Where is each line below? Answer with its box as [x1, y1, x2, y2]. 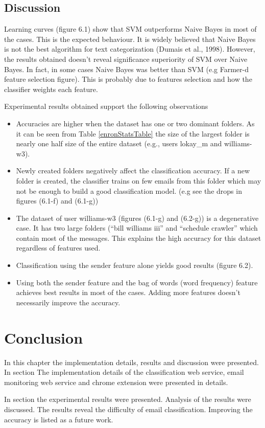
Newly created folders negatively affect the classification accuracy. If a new [16, 165, 250, 176]
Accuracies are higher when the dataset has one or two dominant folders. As [16, 118, 255, 128]
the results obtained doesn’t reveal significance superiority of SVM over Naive [4, 53, 248, 64]
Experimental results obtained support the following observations [4, 101, 208, 111]
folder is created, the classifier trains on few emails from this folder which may [16, 175, 261, 186]
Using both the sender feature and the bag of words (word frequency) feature [16, 277, 258, 287]
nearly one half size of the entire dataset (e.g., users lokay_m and [16, 138, 222, 149]
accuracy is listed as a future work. [4, 414, 113, 424]
